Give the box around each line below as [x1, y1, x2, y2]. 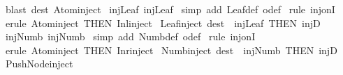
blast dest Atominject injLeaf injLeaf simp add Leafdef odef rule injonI [5, 2, 335, 16]
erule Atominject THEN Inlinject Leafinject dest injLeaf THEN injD [5, 15, 321, 30]
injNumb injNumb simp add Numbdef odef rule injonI [5, 29, 256, 44]
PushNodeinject [5, 56, 73, 71]
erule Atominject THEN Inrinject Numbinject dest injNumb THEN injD [5, 42, 337, 57]
